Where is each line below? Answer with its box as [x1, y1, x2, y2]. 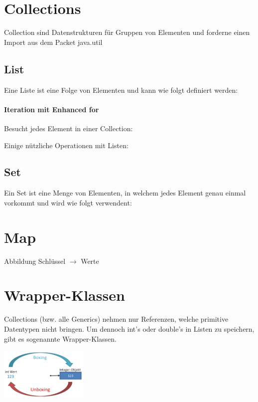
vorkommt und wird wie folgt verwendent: [4, 197, 132, 207]
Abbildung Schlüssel [4, 255, 66, 266]
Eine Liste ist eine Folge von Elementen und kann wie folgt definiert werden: [4, 84, 238, 95]
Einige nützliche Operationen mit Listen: [4, 140, 129, 150]
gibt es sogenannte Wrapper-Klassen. [4, 333, 117, 344]
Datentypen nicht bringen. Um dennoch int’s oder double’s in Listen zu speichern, [4, 323, 255, 334]
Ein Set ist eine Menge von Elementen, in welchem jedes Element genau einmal [4, 188, 246, 198]
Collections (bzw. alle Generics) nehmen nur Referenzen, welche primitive [4, 314, 229, 324]
